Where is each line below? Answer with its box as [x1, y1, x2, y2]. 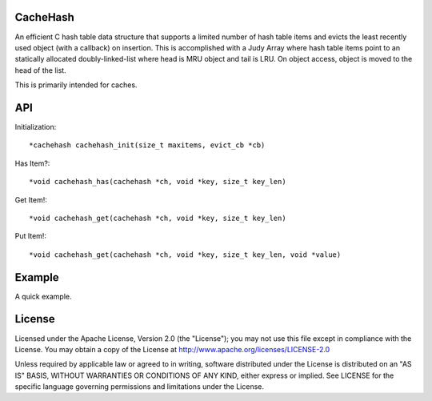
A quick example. [14, 291, 72, 301]
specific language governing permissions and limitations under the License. [14, 382, 264, 391]
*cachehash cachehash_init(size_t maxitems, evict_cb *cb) [29, 141, 266, 150]
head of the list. [14, 65, 67, 75]
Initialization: [14, 122, 57, 131]
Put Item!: [14, 231, 47, 241]
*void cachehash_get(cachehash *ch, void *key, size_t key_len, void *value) [29, 250, 342, 259]
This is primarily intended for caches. [14, 80, 138, 90]
